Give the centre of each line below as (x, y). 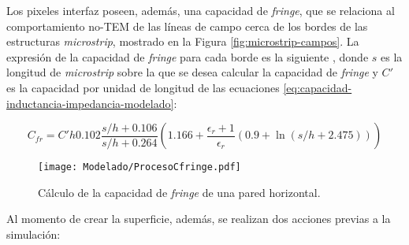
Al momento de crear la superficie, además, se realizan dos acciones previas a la (199, 219)
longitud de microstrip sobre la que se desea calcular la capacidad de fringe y (192, 72)
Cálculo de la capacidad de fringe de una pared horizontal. (179, 192)
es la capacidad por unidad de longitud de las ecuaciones (143, 87)
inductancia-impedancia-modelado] (90, 103)
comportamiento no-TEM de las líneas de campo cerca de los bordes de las (187, 26)
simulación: (33, 234)
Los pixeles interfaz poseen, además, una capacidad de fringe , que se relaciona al (201, 10)
